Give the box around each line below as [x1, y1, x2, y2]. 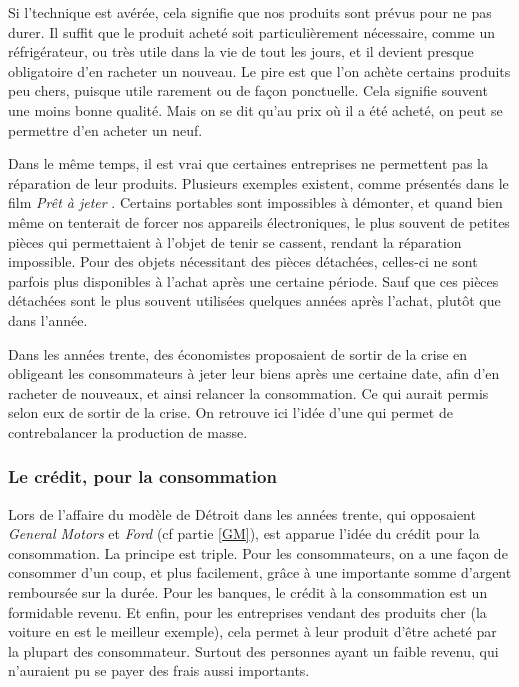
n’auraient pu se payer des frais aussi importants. [8, 660, 310, 681]
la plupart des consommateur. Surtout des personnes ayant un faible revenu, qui [8, 640, 499, 661]
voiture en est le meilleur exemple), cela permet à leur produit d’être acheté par [8, 621, 497, 642]
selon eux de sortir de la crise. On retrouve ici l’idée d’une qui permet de [8, 402, 453, 423]
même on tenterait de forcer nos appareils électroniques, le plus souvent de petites [8, 211, 510, 232]
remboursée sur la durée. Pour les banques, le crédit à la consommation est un [8, 582, 488, 603]
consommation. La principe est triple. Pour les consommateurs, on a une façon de [8, 542, 508, 563]
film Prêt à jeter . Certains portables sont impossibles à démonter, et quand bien [8, 192, 503, 213]
